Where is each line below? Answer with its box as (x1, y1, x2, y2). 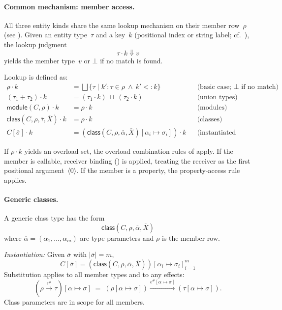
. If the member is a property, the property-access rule (76, 165, 240, 175)
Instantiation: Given (4, 249, 65, 259)
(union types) (197, 93, 238, 101)
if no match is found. (100, 55, 163, 65)
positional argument (4, 165, 64, 175)
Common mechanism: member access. (4, 1, 135, 11)
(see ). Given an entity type (4, 29, 87, 40)
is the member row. (161, 232, 220, 243)
